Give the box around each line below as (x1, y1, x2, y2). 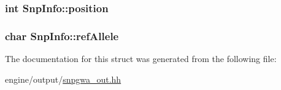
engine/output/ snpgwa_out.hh (5, 72, 121, 85)
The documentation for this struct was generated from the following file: (5, 52, 277, 65)
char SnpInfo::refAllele (5, 28, 119, 43)
